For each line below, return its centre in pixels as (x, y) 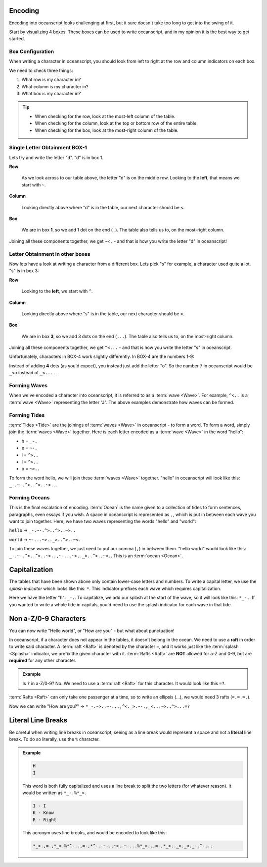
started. (17, 39)
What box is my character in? (51, 93)
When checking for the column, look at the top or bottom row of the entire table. (116, 123)
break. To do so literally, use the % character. (54, 739)
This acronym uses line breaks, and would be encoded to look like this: (95, 832)
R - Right (45, 820)
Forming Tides (27, 415)
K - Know (44, 813)
